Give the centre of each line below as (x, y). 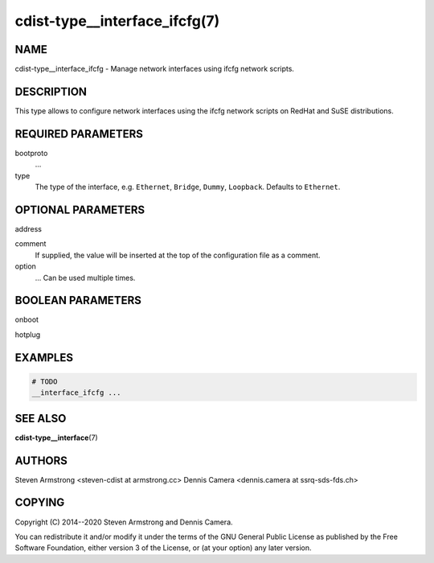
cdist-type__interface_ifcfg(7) (117, 21)
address (28, 228)
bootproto (31, 153)
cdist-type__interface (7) (56, 438)
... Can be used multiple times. (85, 277)
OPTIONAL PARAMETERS (80, 210)
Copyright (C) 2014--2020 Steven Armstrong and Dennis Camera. (124, 522)
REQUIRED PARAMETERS (79, 134)
